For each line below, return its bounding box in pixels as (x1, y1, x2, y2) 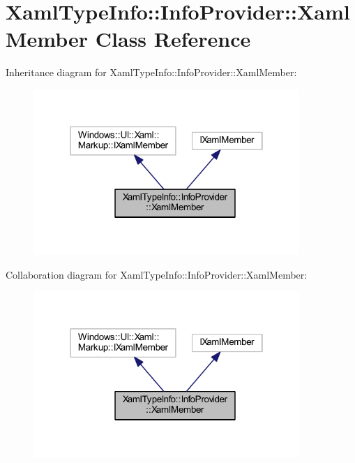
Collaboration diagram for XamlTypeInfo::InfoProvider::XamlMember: (6, 267, 308, 281)
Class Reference (95, 24, 251, 53)
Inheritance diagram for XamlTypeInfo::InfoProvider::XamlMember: (6, 65, 297, 80)
